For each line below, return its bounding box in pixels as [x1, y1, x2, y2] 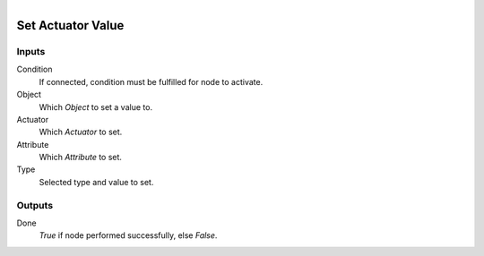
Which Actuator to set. [39, 126, 123, 138]
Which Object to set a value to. [39, 101, 152, 112]
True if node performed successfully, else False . [39, 230, 218, 241]
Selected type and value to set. [39, 176, 154, 187]
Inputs [16, 45, 46, 57]
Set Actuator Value [16, 18, 125, 33]
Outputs [16, 199, 54, 211]
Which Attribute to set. [39, 152, 123, 163]
